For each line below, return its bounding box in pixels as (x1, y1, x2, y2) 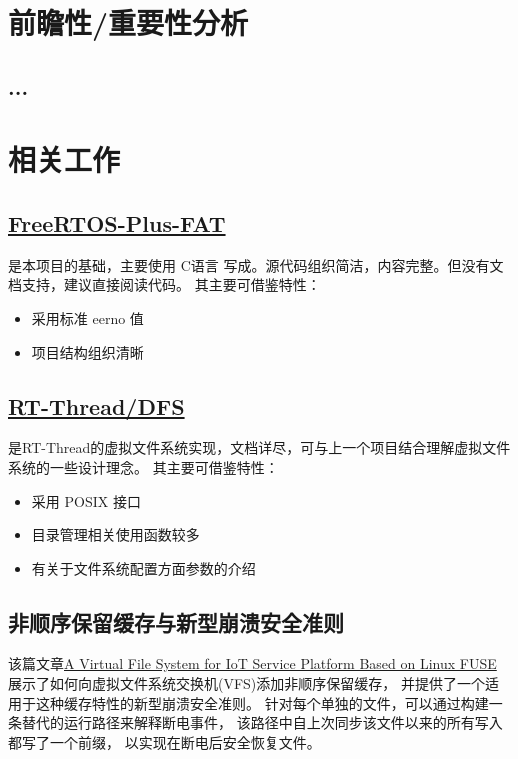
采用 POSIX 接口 (31, 490, 141, 511)
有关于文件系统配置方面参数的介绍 (31, 557, 256, 578)
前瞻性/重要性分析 (8, 2, 249, 43)
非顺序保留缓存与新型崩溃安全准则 (8, 606, 344, 637)
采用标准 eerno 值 (31, 307, 144, 328)
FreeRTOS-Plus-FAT (8, 207, 226, 238)
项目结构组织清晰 (31, 341, 144, 362)
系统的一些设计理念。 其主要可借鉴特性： (8, 456, 279, 477)
